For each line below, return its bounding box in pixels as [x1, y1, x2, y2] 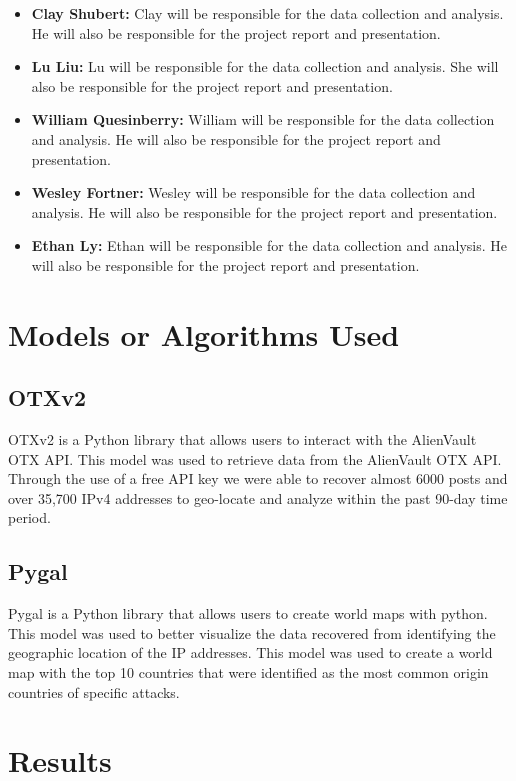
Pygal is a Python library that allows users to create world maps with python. [8, 603, 488, 624]
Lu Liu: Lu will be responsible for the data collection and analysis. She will [31, 56, 499, 77]
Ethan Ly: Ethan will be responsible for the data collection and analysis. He [31, 235, 508, 256]
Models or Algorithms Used [8, 313, 400, 354]
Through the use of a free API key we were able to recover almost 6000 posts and [8, 468, 508, 489]
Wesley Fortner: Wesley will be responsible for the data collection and [31, 182, 476, 203]
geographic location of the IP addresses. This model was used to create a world [8, 642, 493, 663]
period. [8, 507, 51, 528]
